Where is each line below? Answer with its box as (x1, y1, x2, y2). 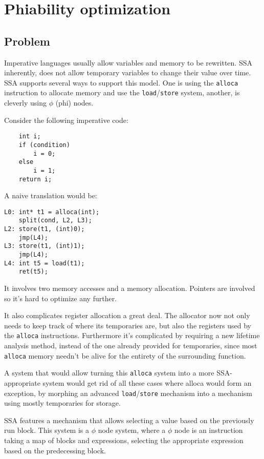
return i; (18, 175, 52, 183)
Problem (4, 33, 50, 49)
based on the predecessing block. (4, 445, 106, 455)
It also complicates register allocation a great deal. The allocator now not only (4, 310, 250, 321)
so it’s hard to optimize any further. (4, 293, 117, 303)
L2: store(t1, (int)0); (4, 225, 85, 233)
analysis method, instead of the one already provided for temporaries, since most (4, 340, 257, 351)
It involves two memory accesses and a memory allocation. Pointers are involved (4, 283, 255, 294)
